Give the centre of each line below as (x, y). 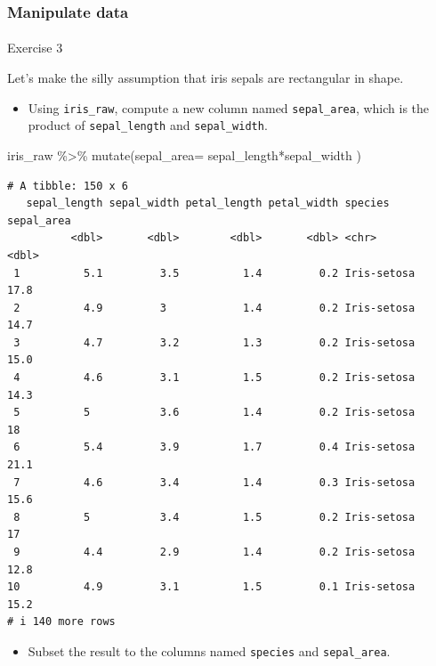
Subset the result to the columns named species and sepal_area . (209, 650)
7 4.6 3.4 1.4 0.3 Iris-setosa (214, 482)
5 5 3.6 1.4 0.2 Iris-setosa (214, 413)
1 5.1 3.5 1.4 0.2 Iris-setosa (214, 273)
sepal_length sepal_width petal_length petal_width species (208, 203)
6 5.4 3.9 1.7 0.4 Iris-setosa (214, 447)
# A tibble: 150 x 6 (68, 186)
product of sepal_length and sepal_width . (148, 125)
